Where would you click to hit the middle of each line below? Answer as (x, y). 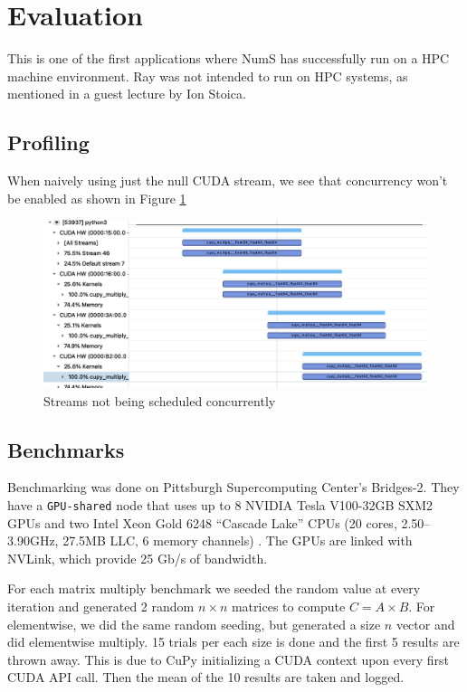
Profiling (48, 142)
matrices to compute (288, 606)
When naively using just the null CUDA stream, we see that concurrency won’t (228, 180)
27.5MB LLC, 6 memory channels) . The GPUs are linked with (238, 540)
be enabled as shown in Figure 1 (97, 198)
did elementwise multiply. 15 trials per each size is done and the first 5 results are (233, 642)
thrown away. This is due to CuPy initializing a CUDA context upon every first (229, 659)
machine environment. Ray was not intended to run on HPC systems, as (208, 76)
